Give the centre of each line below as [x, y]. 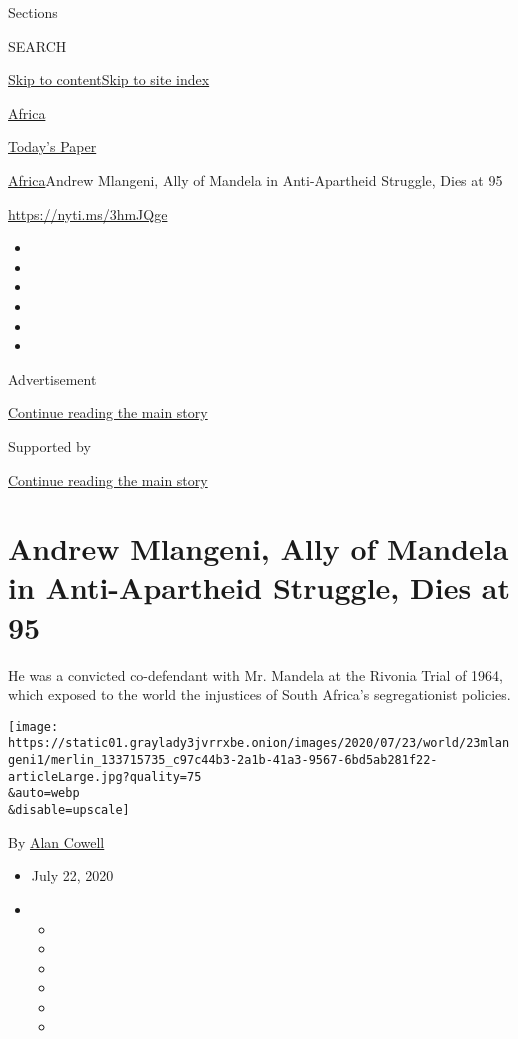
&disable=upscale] [69, 810]
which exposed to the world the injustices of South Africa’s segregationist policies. [259, 694]
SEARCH [37, 45]
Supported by [49, 445]
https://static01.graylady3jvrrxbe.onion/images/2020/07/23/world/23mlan [259, 743]
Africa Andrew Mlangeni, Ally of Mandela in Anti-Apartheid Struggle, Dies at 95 [255, 179]
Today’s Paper [52, 146]
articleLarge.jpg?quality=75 [105, 776]
